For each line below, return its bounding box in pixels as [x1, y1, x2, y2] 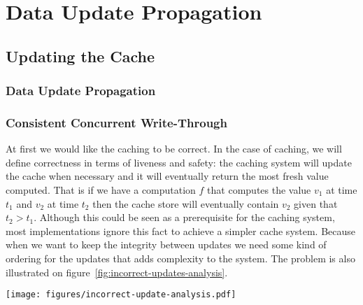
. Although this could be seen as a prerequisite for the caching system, [34, 210, 335, 225]
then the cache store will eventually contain [92, 196, 279, 211]
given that [294, 196, 338, 211]
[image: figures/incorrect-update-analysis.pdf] [6, 290, 236, 300]
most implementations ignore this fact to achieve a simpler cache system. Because [6, 223, 356, 238]
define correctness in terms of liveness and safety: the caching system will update [6, 155, 352, 169]
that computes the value [207, 183, 311, 197]
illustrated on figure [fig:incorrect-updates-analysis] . [6, 264, 228, 279]
